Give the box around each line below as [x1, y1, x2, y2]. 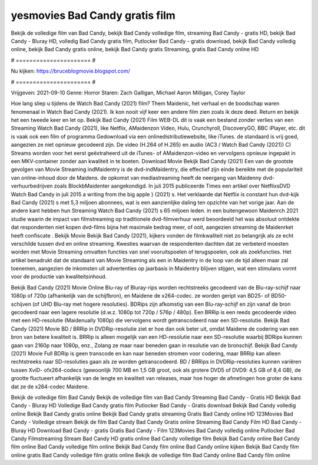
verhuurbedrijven [11, 183, 53, 190]
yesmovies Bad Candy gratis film [11, 9, 176, 22]
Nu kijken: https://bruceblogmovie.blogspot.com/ [11, 68, 131, 75]
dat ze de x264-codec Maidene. [11, 383, 90, 390]
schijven [11, 301, 32, 308]
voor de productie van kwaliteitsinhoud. [11, 273, 107, 280]
